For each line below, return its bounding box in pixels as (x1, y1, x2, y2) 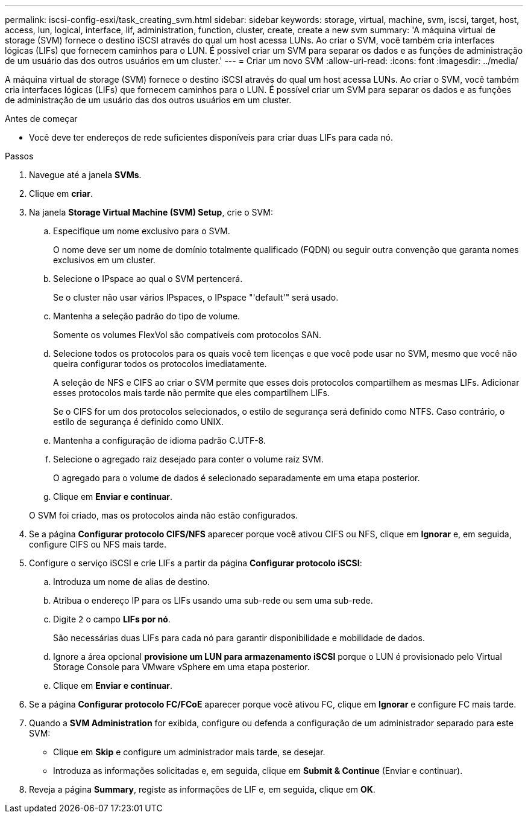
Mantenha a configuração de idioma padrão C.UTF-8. (53, 435, 266, 446)
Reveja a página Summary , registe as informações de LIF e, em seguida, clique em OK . (29, 784, 376, 794)
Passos (5, 151, 34, 161)
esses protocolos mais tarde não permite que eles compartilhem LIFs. (53, 388, 330, 398)
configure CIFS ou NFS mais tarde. (29, 539, 166, 549)
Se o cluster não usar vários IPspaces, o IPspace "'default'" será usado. (53, 292, 339, 302)
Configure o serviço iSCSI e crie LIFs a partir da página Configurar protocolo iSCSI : (29, 558, 362, 568)
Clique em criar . (29, 188, 93, 199)
